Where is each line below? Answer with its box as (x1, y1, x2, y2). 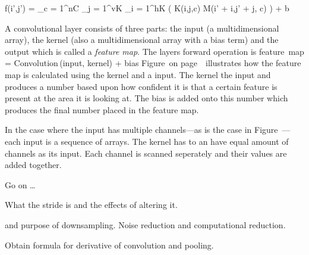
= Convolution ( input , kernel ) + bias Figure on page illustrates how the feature (5, 57, 301, 69)
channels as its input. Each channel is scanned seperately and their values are (5, 147, 287, 159)
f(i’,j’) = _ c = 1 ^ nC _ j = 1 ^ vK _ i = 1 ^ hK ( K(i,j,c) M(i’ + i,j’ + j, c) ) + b (5, 2, 289, 14)
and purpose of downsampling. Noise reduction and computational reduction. (5, 218, 286, 231)
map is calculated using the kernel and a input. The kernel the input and (5, 68, 271, 80)
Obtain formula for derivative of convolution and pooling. (5, 238, 214, 251)
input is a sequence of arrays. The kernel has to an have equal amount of (23, 135, 289, 147)
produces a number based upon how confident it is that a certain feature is (5, 80, 278, 92)
